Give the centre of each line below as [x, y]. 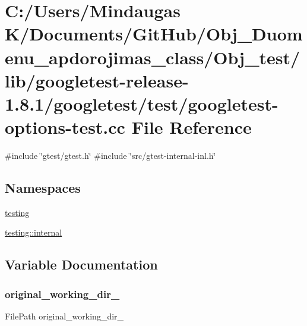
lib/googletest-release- [97, 80]
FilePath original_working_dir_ [64, 316]
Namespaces [43, 188]
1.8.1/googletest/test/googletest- [142, 103]
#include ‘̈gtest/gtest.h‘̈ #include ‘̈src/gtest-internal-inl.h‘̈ [110, 156]
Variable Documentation [81, 264]
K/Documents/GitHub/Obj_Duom [154, 34]
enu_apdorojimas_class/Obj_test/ [153, 57]
